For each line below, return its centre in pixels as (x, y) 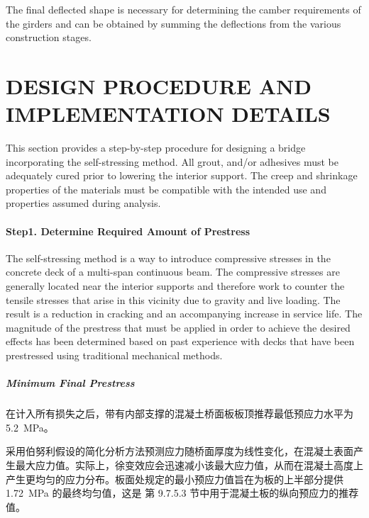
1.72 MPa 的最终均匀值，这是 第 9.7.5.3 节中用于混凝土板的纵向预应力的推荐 (182, 493)
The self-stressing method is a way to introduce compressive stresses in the (168, 258)
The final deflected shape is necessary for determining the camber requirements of (183, 9)
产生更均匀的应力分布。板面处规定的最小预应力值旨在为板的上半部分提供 (175, 479)
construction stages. (49, 37)
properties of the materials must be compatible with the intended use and (166, 189)
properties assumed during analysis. (83, 203)
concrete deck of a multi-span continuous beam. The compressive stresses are (173, 272)
